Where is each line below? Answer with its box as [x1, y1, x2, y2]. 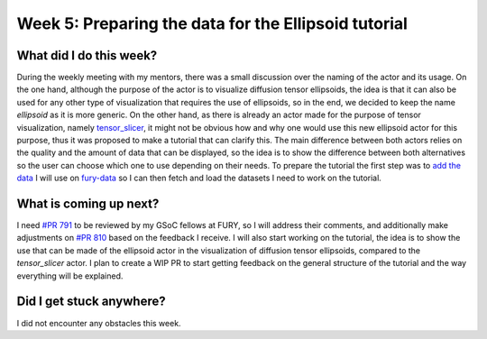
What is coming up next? [16, 197, 160, 211]
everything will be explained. [16, 270, 124, 281]
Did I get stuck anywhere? [16, 294, 166, 309]
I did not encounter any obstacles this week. [16, 317, 181, 328]
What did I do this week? [16, 48, 158, 63]
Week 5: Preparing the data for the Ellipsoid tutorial [16, 14, 408, 33]
